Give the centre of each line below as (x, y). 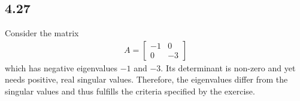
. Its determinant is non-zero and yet (228, 67)
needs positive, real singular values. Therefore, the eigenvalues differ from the (146, 79)
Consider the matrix (42, 33)
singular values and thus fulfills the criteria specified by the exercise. (130, 91)
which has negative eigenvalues (61, 67)
